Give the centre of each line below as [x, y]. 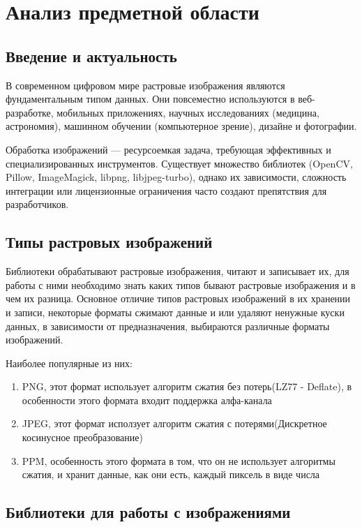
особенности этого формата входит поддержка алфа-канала [147, 400]
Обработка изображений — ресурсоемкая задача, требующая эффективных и [168, 149]
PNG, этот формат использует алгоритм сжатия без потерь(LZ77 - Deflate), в [187, 386]
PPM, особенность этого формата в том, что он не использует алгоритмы [179, 460]
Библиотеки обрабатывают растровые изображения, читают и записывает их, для [178, 271]
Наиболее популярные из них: [69, 363]
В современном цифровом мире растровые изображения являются [145, 85]
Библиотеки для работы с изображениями [148, 512]
